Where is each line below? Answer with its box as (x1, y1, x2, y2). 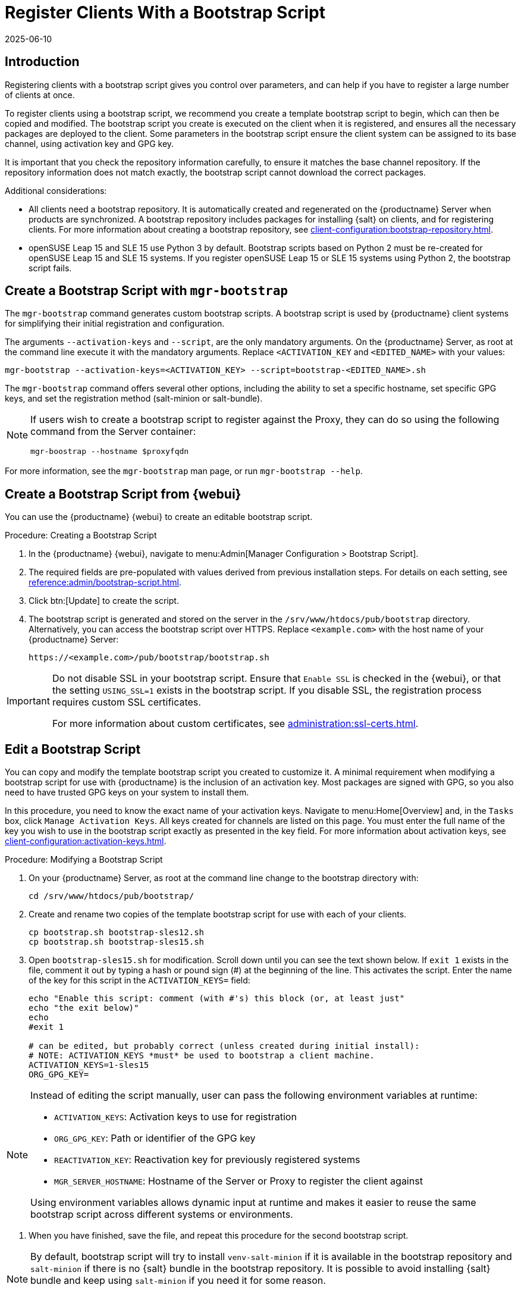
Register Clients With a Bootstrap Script (5, 2, 325, 23)
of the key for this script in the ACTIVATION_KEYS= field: (29, 975, 250, 986)
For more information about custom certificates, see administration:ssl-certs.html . (52, 717, 419, 730)
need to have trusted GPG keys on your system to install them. (5, 787, 249, 798)
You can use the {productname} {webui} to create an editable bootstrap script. (5, 512, 313, 522)
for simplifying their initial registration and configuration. (5, 318, 225, 329)
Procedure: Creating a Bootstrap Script (5, 530, 157, 541)
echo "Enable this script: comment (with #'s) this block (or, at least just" (29, 994, 405, 1004)
